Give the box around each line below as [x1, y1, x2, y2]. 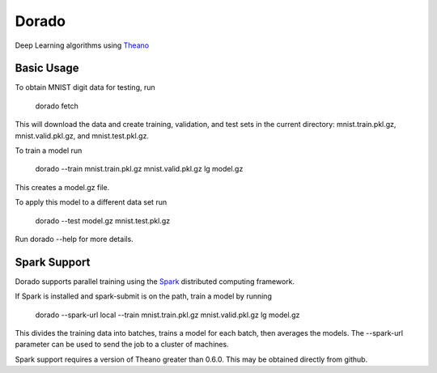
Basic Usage [15, 61, 79, 75]
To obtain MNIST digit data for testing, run [15, 83, 155, 92]
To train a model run [15, 146, 83, 155]
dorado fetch [35, 101, 78, 111]
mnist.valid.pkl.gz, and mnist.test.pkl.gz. [15, 130, 150, 141]
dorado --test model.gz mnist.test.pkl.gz [35, 215, 170, 226]
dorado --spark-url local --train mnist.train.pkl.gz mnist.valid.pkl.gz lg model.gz [35, 310, 300, 320]
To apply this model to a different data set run [15, 197, 168, 207]
